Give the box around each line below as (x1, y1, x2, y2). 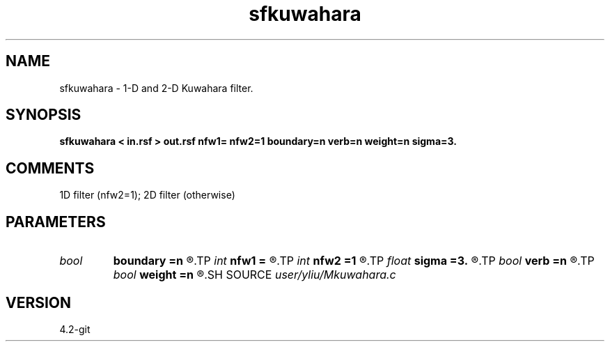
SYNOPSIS (6, 106, 81, 124)
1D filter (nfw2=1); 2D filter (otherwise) (59, 189, 235, 201)
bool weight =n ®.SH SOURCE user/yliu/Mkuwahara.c (113, 268, 396, 282)
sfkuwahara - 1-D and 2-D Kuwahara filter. (59, 82, 253, 94)
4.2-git (59, 323, 91, 335)
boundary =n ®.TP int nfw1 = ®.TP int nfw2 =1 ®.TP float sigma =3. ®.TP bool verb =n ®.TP (113, 254, 595, 268)
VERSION (6, 293, 72, 311)
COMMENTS (6, 159, 95, 177)
